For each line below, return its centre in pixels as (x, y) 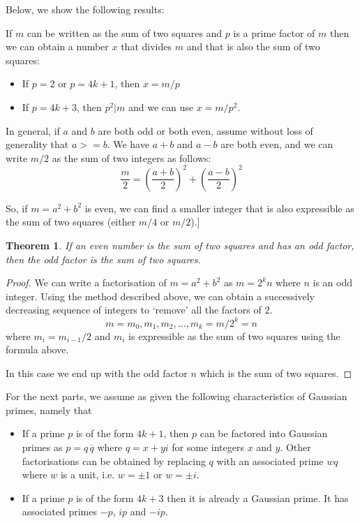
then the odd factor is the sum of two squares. (103, 259)
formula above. (37, 349)
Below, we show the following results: (85, 9)
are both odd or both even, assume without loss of (205, 130)
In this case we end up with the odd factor (97, 373)
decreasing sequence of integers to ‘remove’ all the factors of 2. (139, 310)
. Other (295, 447)
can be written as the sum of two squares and (125, 32)
